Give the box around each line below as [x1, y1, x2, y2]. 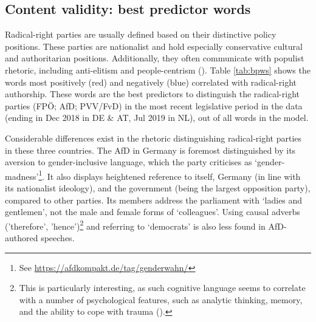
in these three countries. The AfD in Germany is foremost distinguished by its [5, 143, 296, 156]
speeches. [41, 231, 75, 244]
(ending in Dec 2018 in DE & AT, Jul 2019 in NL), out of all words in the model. [5, 111, 309, 124]
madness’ [5, 170, 39, 182]
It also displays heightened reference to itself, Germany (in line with [47, 170, 301, 182]
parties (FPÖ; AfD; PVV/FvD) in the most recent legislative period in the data [5, 99, 303, 112]
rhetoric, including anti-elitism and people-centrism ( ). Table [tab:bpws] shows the [5, 63, 311, 76]
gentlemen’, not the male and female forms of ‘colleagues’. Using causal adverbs [5, 205, 300, 218]
